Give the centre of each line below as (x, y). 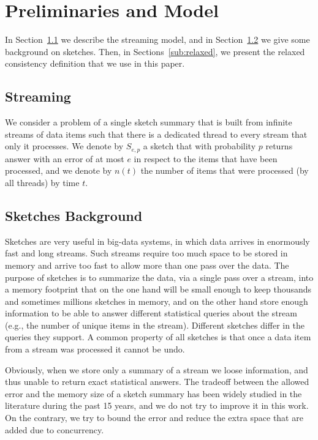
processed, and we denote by (59, 170)
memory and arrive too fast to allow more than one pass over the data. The (147, 265)
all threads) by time (42, 182)
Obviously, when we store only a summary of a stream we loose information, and (157, 369)
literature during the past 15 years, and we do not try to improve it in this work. (157, 405)
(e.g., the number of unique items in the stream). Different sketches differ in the (155, 325)
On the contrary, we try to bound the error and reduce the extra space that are (154, 418)
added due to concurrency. (55, 429)
